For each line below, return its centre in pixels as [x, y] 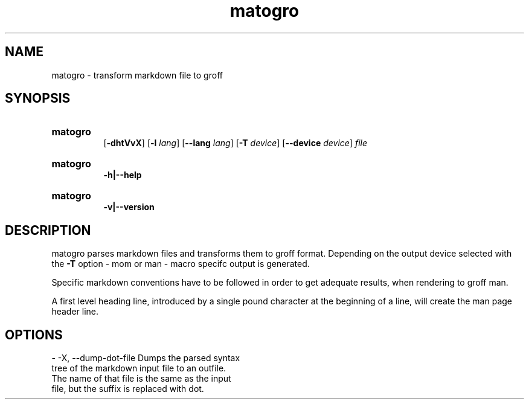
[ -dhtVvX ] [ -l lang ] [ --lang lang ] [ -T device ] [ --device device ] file [236, 143]
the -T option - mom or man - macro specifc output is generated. [181, 264]
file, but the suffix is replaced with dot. [128, 389]
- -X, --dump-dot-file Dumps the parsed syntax [146, 358]
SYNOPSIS [38, 98]
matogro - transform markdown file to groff [137, 75]
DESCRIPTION [48, 230]
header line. [75, 312]
